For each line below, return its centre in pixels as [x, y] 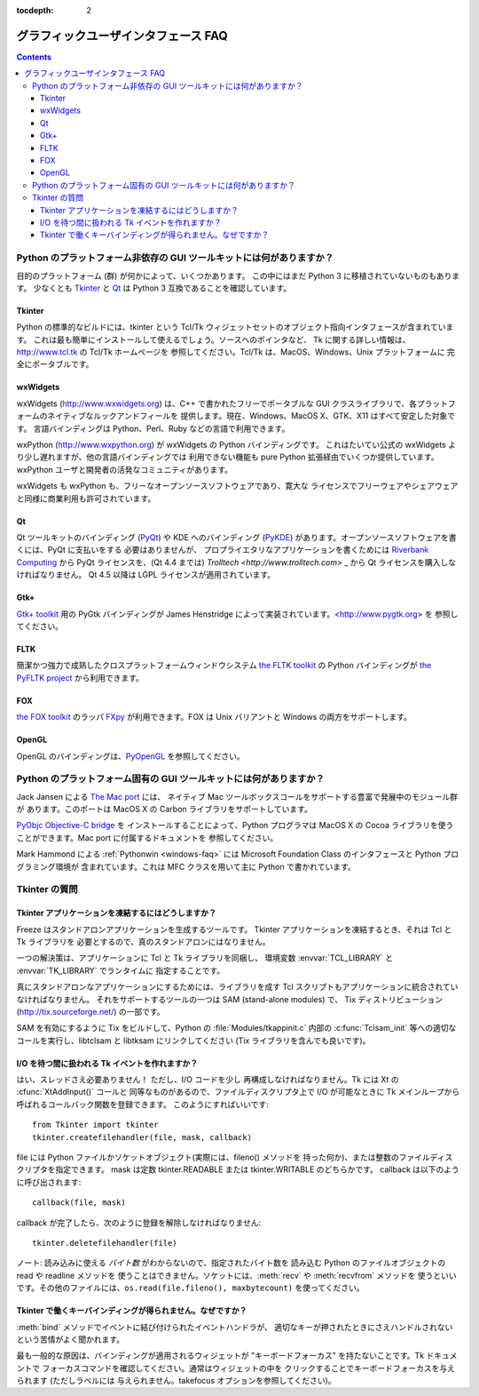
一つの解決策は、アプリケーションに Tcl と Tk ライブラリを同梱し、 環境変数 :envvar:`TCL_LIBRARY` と [205, 958]
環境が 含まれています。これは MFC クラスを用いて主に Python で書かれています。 [205, 866]
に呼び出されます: [49, 1182]
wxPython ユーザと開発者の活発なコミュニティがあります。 [125, 469]
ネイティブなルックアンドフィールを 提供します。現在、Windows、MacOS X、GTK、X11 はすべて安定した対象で [251, 416]
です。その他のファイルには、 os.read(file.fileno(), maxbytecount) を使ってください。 [190, 1288]
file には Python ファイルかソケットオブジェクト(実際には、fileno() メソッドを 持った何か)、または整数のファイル [223, 1157]
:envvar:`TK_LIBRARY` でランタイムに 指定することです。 [121, 970]
